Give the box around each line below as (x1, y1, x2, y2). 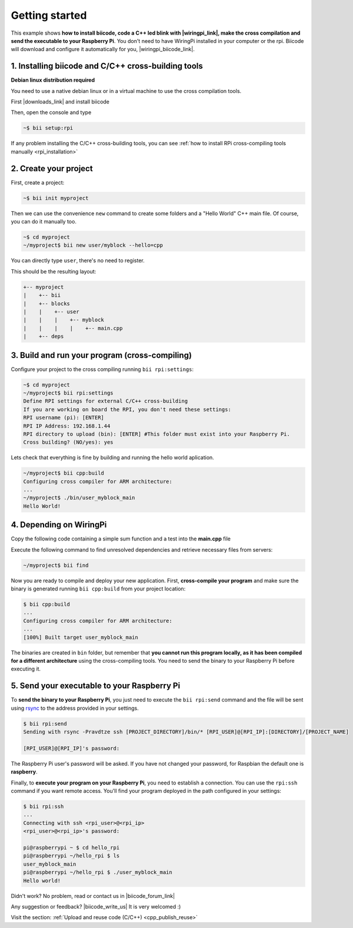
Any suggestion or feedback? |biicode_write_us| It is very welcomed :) (11, 903, 181, 910)
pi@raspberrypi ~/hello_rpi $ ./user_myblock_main (23, 869, 173, 876)
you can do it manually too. (11, 218, 76, 225)
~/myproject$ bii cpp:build (23, 470, 104, 476)
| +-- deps (23, 333, 64, 340)
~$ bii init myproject (23, 195, 89, 201)
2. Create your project (11, 163, 94, 173)
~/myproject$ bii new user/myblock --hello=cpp (23, 242, 163, 249)
